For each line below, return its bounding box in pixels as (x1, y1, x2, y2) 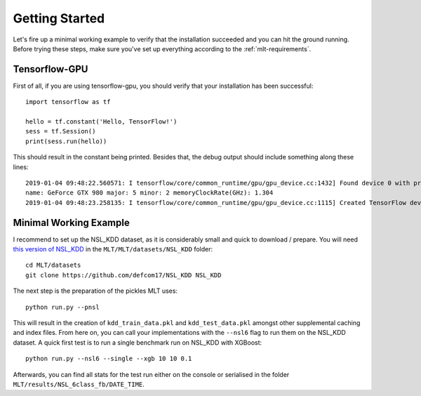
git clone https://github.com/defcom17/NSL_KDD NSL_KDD (25, 271, 222, 279)
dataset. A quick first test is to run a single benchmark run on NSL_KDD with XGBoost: (13, 338, 262, 347)
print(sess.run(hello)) (25, 137, 107, 145)
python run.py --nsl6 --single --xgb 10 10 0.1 (25, 355, 192, 363)
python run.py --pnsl (25, 303, 100, 311)
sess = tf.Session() (25, 127, 96, 136)
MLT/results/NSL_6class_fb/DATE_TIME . (13, 380, 145, 388)
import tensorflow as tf (25, 98, 111, 106)
